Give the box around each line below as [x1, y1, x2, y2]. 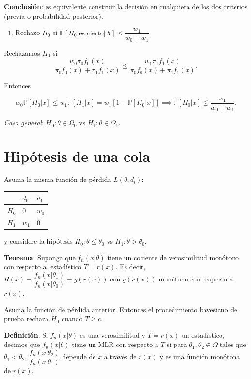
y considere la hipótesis [4, 236, 73, 246]
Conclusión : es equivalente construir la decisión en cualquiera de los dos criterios [4, 1, 248, 11]
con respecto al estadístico [4, 262, 82, 272]
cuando [61, 313, 83, 324]
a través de [104, 351, 137, 362]
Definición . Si [4, 330, 48, 340]
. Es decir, [115, 262, 146, 272]
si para [167, 339, 187, 349]
